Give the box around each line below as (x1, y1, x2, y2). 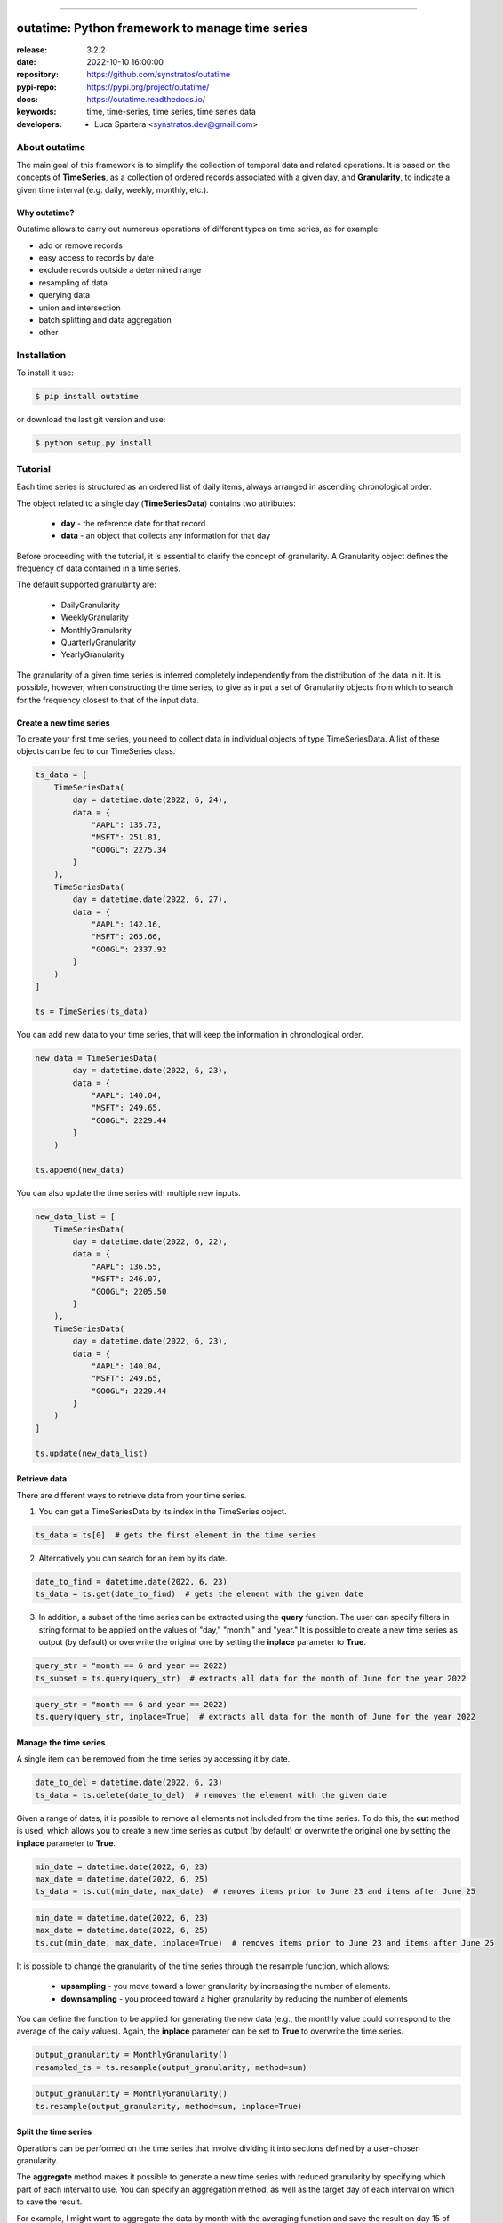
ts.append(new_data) (35, 1165, 124, 1176)
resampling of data (38, 277, 108, 288)
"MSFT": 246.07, (91, 1274, 163, 1284)
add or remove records (38, 240, 124, 251)
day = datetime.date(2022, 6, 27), (72, 895, 228, 904)
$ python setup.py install (35, 438, 153, 448)
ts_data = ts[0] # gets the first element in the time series (35, 1530, 317, 1540)
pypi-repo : (16, 81, 57, 92)
